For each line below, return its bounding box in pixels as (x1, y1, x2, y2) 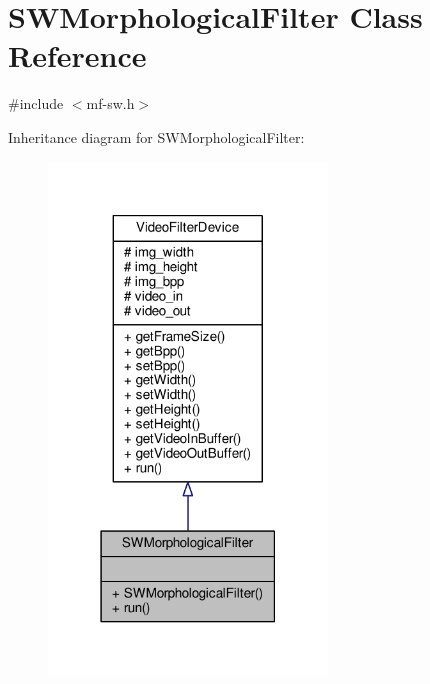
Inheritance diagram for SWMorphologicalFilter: (8, 126, 305, 147)
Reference (8, 35, 147, 76)
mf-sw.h (86, 93, 135, 114)
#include (8, 93, 64, 114)
